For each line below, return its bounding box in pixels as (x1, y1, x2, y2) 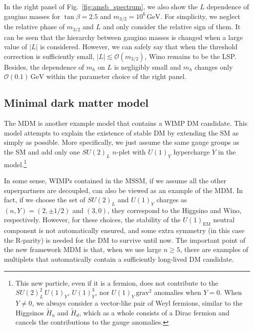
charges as (156, 194, 187, 205)
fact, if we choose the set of (4, 194, 85, 205)
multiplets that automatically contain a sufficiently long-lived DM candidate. (4, 254, 234, 264)
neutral (213, 214, 235, 225)
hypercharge (173, 146, 210, 156)
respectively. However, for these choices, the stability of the (4, 214, 181, 225)
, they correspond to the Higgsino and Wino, (107, 205, 242, 215)
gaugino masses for (4, 11, 60, 21)
